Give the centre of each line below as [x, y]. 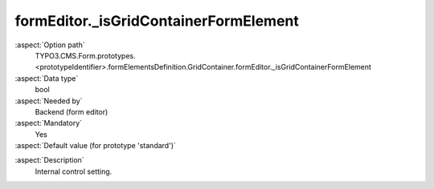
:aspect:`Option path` [50, 45]
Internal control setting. [74, 171]
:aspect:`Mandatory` [49, 123]
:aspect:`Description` [49, 160]
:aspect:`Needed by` [49, 101]
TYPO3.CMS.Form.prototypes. [85, 55]
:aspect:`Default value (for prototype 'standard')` [96, 146]
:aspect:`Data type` [47, 78]
